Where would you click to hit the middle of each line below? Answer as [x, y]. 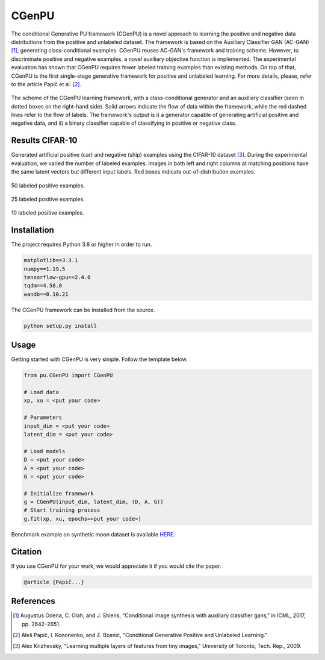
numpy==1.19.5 [45, 269]
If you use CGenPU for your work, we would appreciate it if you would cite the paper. [116, 566]
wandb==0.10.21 [46, 294]
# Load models [45, 451]
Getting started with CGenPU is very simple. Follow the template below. [99, 359]
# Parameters [43, 418]
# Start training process [62, 510]
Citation [26, 552]
